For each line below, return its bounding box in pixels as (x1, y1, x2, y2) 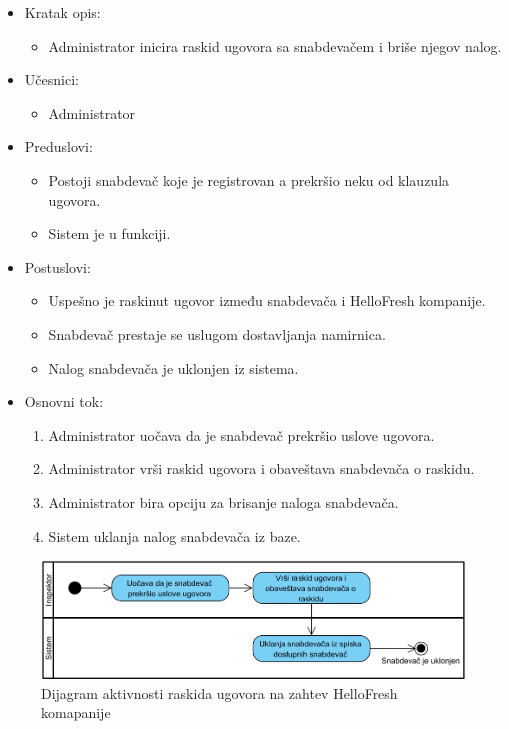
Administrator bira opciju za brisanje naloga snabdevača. (48, 491, 399, 512)
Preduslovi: (24, 136, 93, 157)
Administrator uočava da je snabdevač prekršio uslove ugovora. (48, 424, 435, 445)
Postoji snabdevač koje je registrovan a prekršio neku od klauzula (48, 169, 450, 190)
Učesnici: (24, 69, 79, 90)
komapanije (41, 702, 111, 723)
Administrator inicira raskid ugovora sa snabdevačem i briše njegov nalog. (48, 35, 502, 56)
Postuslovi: (24, 256, 91, 277)
